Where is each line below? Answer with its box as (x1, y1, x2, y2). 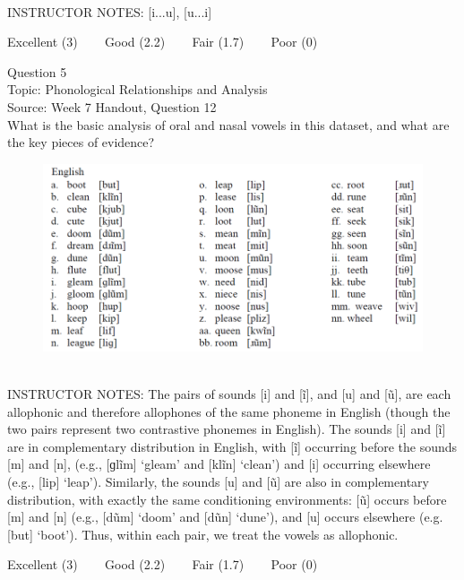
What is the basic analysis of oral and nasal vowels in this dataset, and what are (7, 115, 450, 134)
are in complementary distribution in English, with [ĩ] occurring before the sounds (7, 437, 458, 455)
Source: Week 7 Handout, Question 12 (7, 97, 217, 116)
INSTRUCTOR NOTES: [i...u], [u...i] (7, 2, 212, 21)
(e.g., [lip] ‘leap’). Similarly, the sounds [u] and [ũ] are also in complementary (7, 472, 429, 491)
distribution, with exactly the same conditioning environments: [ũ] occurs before (7, 489, 447, 508)
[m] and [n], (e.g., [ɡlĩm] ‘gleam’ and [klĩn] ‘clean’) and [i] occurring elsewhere (7, 454, 431, 473)
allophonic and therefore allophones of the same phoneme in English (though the (7, 402, 451, 420)
